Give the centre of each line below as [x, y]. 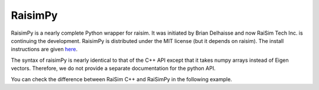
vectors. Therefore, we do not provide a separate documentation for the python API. [113, 68]
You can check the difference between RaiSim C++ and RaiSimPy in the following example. [122, 79]
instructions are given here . [44, 49]
